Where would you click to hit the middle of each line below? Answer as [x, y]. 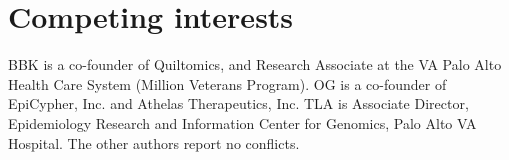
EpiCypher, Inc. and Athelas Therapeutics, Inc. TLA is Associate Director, [238, 103]
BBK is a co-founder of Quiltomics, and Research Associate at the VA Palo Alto [255, 64]
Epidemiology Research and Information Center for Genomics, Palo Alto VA [242, 122]
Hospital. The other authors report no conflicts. [154, 142]
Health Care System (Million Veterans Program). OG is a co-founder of [227, 83]
